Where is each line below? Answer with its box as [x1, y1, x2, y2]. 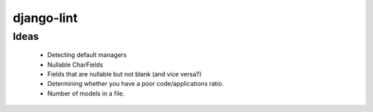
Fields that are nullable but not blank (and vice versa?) [47, 69, 202, 78]
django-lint [12, 10, 78, 25]
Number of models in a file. [47, 89, 125, 98]
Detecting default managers [47, 51, 127, 59]
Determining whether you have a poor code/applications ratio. [47, 80, 224, 88]
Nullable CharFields [47, 60, 104, 69]
